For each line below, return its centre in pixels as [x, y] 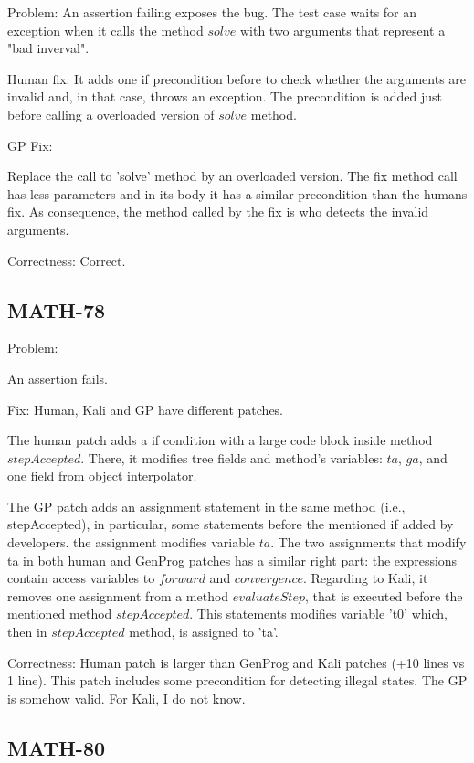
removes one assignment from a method [118, 595]
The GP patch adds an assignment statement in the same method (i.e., [206, 506]
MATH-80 [57, 747]
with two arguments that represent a [342, 30]
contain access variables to [81, 578]
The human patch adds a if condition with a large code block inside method [220, 440]
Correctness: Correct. [67, 260]
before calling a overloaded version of [111, 114]
